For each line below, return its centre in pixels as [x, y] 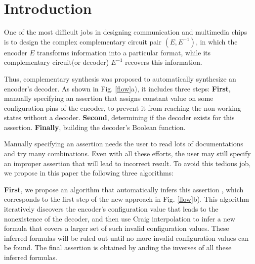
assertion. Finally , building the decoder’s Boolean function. [95, 127]
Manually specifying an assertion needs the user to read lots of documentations [124, 144]
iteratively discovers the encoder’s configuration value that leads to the [111, 209]
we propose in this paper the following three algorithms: [89, 173]
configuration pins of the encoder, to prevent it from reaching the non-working [123, 108]
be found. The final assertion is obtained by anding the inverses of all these [118, 247]
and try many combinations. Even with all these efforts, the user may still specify [127, 154]
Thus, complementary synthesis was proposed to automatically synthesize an [120, 78]
